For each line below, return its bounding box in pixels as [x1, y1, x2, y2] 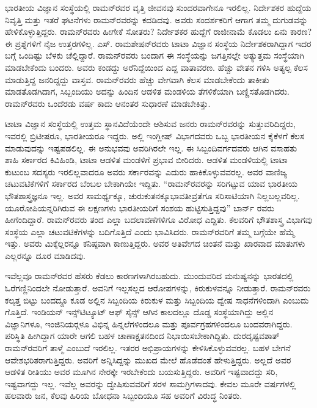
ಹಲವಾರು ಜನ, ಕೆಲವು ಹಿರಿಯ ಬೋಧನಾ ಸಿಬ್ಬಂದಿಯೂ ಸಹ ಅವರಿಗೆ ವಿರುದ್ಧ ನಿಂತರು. [5, 389, 242, 402]
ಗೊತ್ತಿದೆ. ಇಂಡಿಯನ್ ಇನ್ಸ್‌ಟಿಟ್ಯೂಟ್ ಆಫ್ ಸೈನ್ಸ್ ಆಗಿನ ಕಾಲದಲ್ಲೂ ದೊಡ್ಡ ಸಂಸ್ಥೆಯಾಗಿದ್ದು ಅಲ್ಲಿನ [5, 305, 274, 318]
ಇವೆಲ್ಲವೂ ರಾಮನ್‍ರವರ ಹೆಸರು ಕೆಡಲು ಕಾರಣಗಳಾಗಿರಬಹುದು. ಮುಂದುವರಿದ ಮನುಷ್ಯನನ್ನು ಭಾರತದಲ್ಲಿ [5, 269, 294, 282]
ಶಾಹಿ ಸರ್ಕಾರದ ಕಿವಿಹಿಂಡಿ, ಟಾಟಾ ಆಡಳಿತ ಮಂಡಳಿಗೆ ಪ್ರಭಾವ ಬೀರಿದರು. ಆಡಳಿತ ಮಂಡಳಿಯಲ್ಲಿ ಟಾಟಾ [5, 153, 288, 166]
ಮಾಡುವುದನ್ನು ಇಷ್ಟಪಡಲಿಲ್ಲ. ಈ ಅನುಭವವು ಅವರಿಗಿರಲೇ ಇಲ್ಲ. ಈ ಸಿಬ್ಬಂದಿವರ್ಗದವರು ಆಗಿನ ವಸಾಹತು [5, 141, 297, 154]
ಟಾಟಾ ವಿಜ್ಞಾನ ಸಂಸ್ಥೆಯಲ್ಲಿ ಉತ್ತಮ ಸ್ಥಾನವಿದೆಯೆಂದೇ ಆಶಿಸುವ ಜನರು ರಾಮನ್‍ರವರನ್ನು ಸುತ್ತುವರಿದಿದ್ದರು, [5, 117, 296, 130]
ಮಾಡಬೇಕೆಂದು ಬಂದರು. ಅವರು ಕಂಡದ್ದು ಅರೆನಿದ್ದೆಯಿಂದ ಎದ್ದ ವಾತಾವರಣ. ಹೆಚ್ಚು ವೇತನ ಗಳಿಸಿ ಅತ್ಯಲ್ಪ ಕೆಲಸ [5, 60, 308, 73]
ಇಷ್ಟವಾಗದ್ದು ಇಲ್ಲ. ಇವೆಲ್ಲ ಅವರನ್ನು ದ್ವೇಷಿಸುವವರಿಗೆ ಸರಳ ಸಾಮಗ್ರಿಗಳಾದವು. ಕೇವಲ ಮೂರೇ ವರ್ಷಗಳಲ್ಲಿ [5, 377, 296, 390]
